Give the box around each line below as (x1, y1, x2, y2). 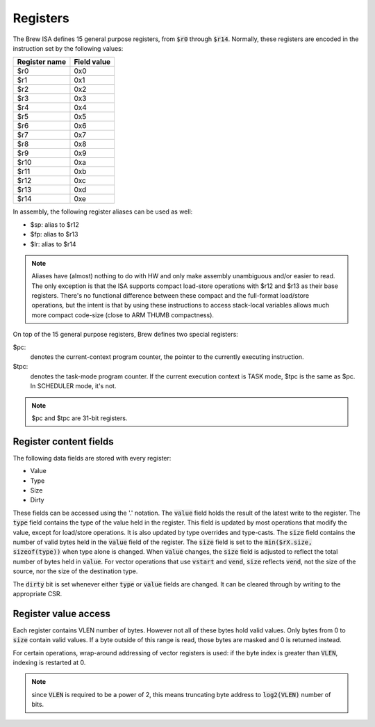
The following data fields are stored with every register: (12, 454, 172, 462)
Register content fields (12, 436, 114, 447)
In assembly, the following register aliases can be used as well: (12, 207, 193, 216)
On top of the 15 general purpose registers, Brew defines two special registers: (12, 330, 239, 339)
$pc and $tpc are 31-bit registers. (31, 414, 128, 422)
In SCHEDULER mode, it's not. (30, 382, 117, 390)
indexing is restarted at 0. (12, 658, 86, 667)
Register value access (12, 607, 111, 619)
